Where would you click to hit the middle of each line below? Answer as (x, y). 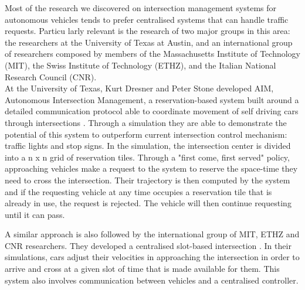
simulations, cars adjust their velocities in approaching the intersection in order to (152, 257)
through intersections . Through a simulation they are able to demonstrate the (146, 122)
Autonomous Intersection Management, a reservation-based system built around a (152, 99)
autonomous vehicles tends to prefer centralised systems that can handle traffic (147, 19)
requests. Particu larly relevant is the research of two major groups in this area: (148, 31)
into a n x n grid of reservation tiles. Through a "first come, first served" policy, (147, 157)
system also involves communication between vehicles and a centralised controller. (152, 280)
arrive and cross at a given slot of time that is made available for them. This (142, 269)
